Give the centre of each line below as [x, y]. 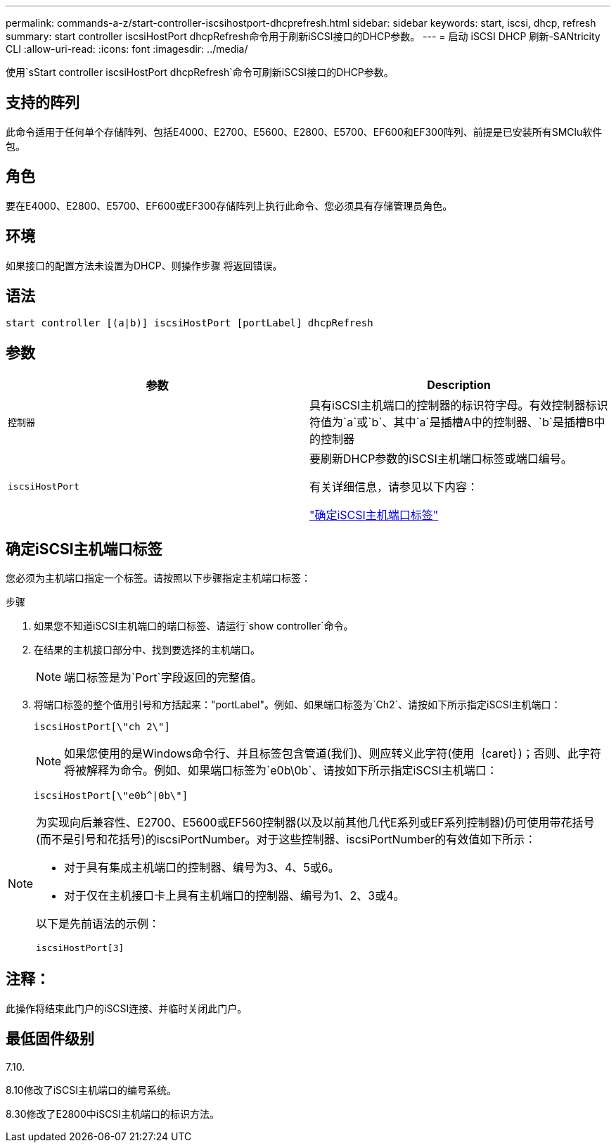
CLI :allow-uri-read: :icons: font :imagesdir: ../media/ [127, 49]
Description [459, 385]
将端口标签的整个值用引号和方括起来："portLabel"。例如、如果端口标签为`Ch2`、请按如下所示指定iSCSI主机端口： [297, 705]
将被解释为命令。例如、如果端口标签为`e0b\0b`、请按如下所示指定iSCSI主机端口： [281, 771]
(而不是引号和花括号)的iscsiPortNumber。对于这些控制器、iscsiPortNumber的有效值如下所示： [286, 840]
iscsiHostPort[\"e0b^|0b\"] [111, 796]
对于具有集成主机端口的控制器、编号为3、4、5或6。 [202, 868]
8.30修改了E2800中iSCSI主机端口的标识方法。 [113, 1114]
